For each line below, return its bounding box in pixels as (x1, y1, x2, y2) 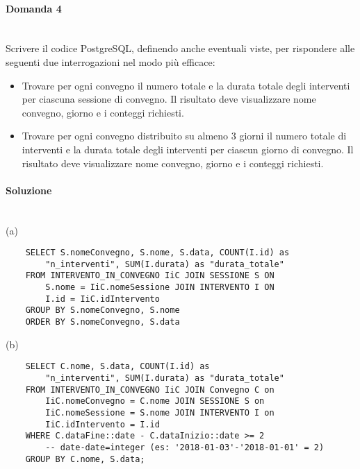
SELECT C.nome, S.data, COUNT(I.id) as (25, 361, 210, 372)
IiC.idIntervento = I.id (45, 419, 160, 429)
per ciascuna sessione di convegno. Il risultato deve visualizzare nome (22, 92, 316, 106)
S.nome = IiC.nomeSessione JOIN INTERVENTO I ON (45, 282, 275, 293)
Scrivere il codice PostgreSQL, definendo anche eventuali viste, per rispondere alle (6, 41, 355, 56)
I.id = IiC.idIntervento (45, 293, 160, 304)
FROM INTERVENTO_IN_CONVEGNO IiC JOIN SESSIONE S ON (25, 271, 275, 281)
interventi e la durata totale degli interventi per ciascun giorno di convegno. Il (22, 142, 354, 156)
